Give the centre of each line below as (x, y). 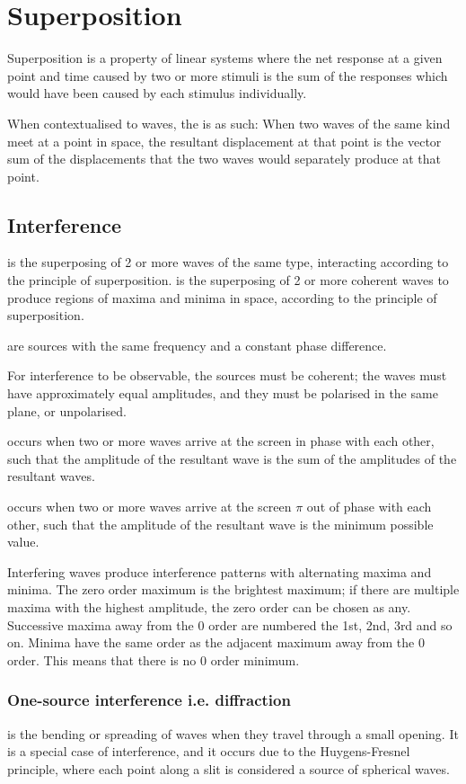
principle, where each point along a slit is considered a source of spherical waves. (229, 768)
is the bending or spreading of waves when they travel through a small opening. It (233, 733)
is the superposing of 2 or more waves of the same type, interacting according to (228, 262)
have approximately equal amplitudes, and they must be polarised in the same (223, 393)
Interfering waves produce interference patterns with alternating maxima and (220, 571)
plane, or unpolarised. (67, 410)
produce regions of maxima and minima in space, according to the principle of (222, 297)
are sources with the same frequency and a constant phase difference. (197, 345)
